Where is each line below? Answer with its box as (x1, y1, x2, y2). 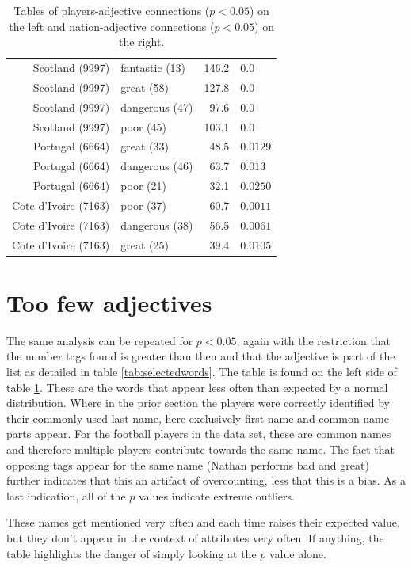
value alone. (269, 545, 326, 561)
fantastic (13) (120, 59, 186, 76)
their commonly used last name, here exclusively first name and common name (6, 409, 389, 426)
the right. (119, 33, 165, 50)
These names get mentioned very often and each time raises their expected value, (6, 514, 400, 531)
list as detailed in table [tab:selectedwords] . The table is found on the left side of (6, 363, 397, 380)
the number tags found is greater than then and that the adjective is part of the (6, 348, 395, 364)
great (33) (120, 138, 170, 154)
